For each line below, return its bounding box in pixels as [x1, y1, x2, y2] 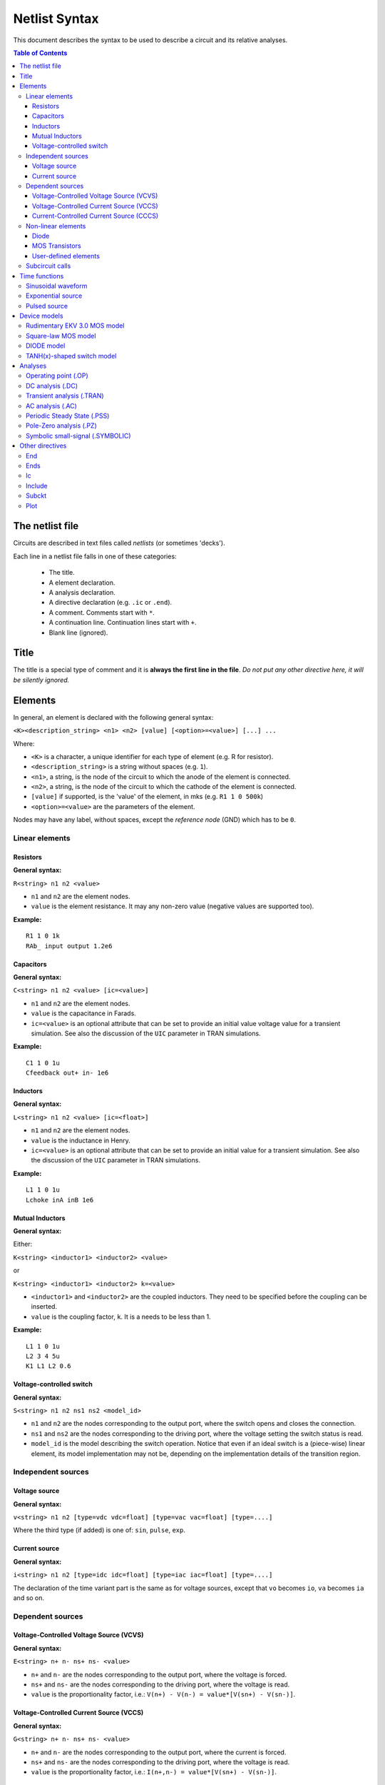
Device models [19, 311, 63, 321]
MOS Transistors [32, 241, 81, 250]
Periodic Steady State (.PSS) [26, 411, 110, 420]
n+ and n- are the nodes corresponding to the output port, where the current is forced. [31, 1748, 287, 1756]
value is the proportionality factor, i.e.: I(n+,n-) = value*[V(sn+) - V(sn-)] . [31, 1768, 277, 1776]
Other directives [19, 441, 67, 450]
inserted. [31, 1302, 57, 1311]
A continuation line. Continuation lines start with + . [48, 618, 197, 627]
